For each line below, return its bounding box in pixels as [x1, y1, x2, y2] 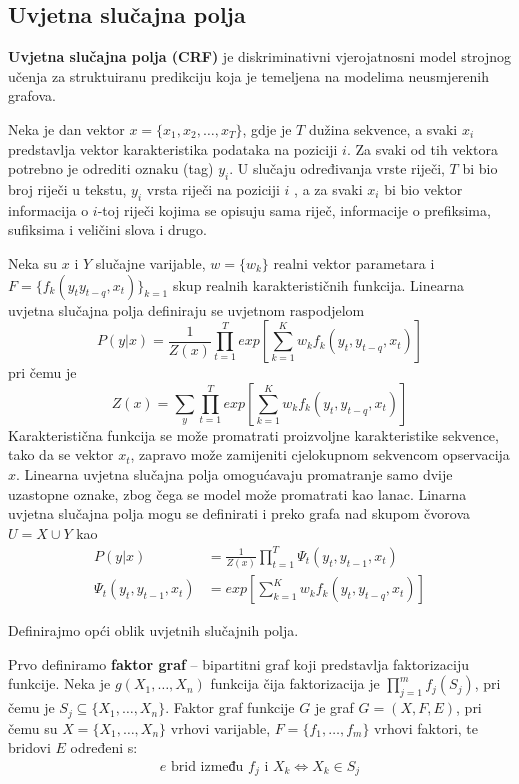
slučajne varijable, [95, 252, 206, 273]
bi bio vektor [384, 178, 463, 199]
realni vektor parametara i [273, 252, 435, 273]
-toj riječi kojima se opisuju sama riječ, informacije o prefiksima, [97, 199, 491, 220]
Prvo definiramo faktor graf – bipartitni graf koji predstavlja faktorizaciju [8, 653, 469, 674]
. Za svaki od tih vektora [346, 138, 498, 159]
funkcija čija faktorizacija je [210, 673, 380, 694]
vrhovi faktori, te [374, 717, 479, 738]
